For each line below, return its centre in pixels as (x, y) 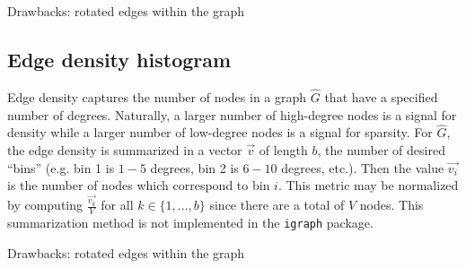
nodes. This (391, 205)
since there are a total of (277, 205)
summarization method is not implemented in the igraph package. (190, 222)
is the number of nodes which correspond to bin (139, 185)
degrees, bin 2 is (194, 167)
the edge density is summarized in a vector (125, 150)
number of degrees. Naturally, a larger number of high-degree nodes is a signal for (232, 114)
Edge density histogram (119, 59)
